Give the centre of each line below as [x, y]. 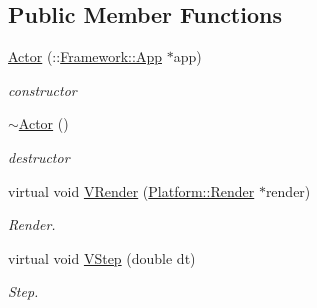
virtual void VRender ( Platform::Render [131, 190]
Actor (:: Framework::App [85, 56]
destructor [39, 156]
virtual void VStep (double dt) [102, 257]
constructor [42, 89]
